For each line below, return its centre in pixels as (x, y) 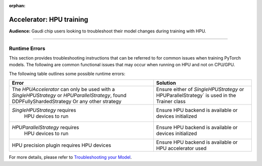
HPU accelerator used (181, 149)
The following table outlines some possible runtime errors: (67, 74)
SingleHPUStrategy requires (44, 110)
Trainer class (171, 102)
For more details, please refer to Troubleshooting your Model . (70, 157)
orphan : (17, 6)
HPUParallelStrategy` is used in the (196, 95)
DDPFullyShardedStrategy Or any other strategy (67, 102)
